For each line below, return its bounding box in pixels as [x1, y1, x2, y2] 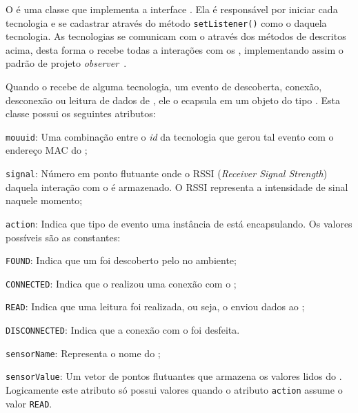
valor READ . [6, 396, 52, 410]
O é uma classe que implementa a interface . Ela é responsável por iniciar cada [6, 2, 338, 16]
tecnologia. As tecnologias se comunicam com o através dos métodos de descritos [6, 29, 346, 43]
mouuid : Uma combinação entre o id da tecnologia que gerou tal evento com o [6, 129, 334, 143]
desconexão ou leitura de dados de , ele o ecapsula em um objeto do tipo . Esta [6, 92, 341, 107]
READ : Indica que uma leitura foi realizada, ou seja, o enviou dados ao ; [6, 299, 305, 314]
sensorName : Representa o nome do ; [6, 345, 161, 360]
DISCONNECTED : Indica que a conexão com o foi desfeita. [6, 323, 240, 337]
